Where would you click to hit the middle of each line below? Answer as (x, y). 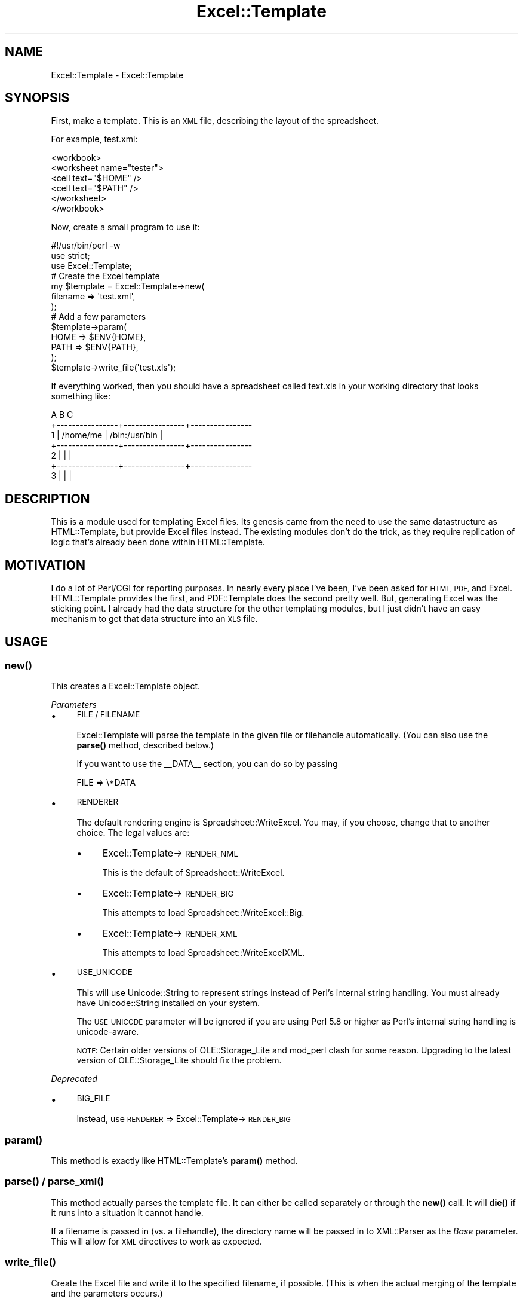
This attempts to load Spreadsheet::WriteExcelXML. (204, 953)
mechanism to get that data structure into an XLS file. (154, 619)
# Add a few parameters (99, 317)
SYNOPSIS (37, 98)
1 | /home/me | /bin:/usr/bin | (107, 435)
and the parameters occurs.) (107, 1293)
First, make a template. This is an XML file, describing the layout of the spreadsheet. (215, 121)
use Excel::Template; (92, 266)
